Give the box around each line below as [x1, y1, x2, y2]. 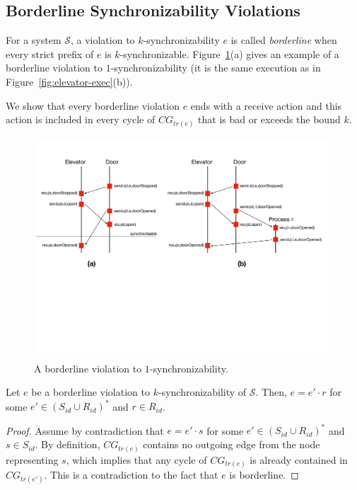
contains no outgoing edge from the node [143, 437, 320, 452]
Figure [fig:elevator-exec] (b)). [6, 74, 133, 89]
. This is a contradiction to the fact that [44, 467, 218, 482]
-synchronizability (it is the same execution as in [110, 60, 321, 75]
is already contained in [250, 452, 348, 467]
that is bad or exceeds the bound [198, 112, 341, 127]
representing [6, 452, 59, 467]
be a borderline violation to [31, 384, 150, 399]
